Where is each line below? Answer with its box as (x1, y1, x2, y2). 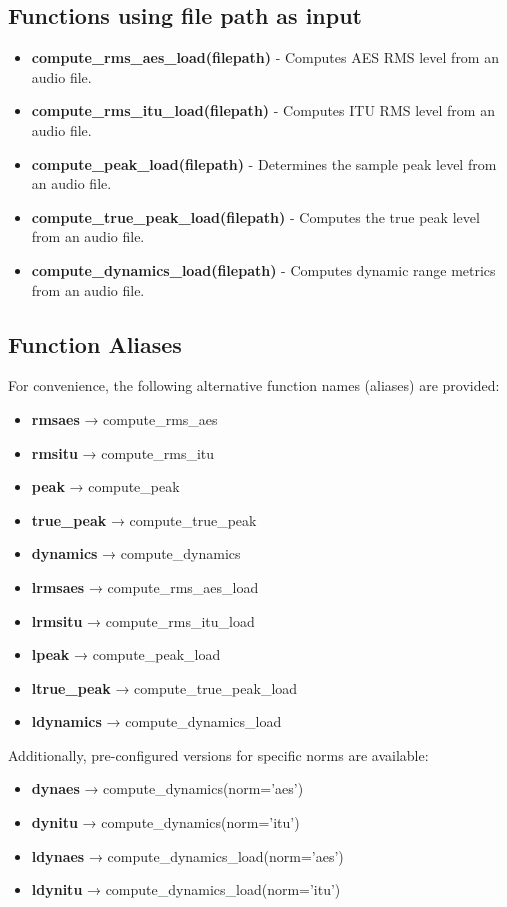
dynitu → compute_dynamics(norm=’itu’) (31, 812, 300, 833)
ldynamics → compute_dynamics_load (31, 711, 282, 732)
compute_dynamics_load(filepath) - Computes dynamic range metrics (31, 259, 496, 280)
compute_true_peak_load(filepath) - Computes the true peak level (31, 206, 480, 227)
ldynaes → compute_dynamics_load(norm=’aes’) (31, 845, 344, 866)
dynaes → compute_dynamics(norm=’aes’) (31, 778, 304, 799)
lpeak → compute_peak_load (31, 644, 221, 665)
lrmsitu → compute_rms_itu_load (31, 610, 255, 631)
